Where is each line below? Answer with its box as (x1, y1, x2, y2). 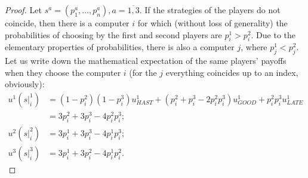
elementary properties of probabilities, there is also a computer (5, 41, 235, 53)
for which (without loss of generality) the (137, 17, 288, 29)
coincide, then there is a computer (5, 17, 130, 29)
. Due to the (251, 28, 296, 41)
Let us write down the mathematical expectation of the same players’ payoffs (5, 54, 287, 67)
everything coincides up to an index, (165, 66, 298, 78)
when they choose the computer (5, 66, 121, 78)
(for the (129, 66, 157, 78)
